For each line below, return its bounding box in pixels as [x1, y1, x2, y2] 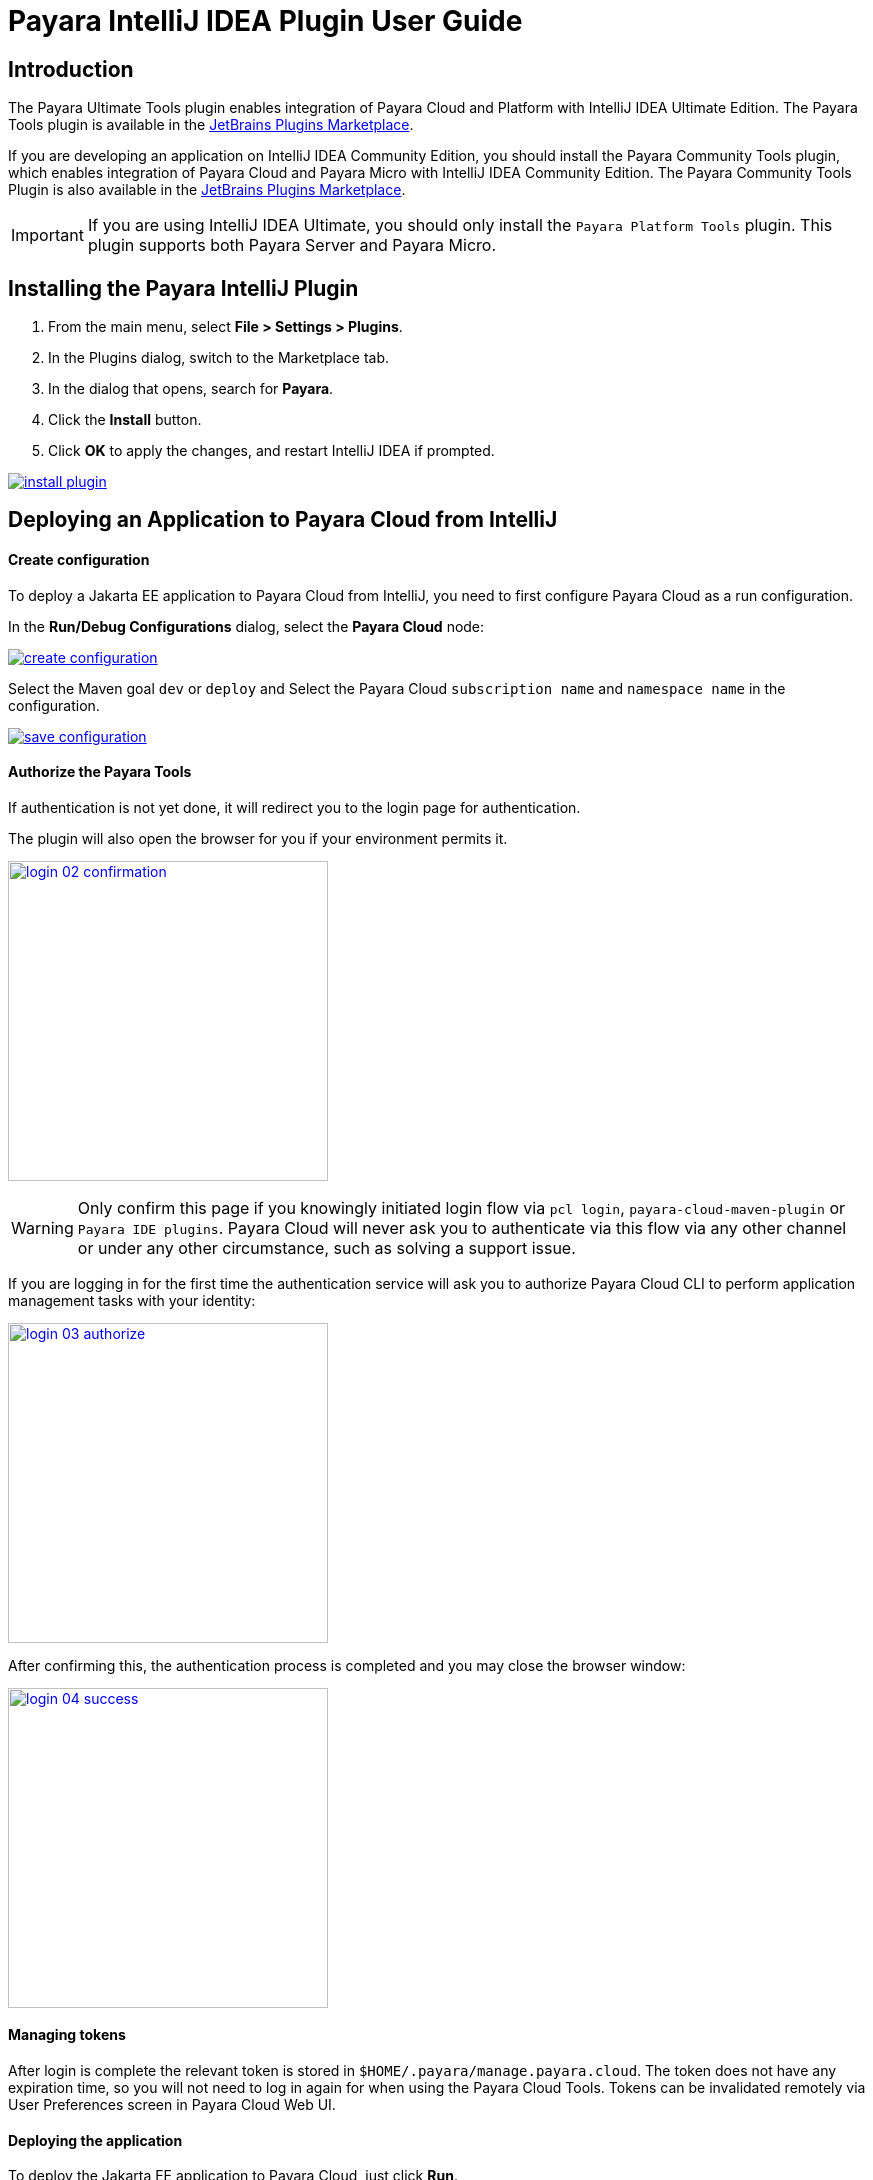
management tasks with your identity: [8, 1291, 256, 1309]
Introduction [8, 56, 134, 82]
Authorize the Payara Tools [8, 763, 192, 781]
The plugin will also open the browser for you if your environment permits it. [8, 829, 508, 847]
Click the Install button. [48, 411, 202, 429]
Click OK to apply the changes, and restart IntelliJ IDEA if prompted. [48, 442, 495, 460]
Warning [11, 1217, 74, 1238]
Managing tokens [8, 2026, 126, 2044]
